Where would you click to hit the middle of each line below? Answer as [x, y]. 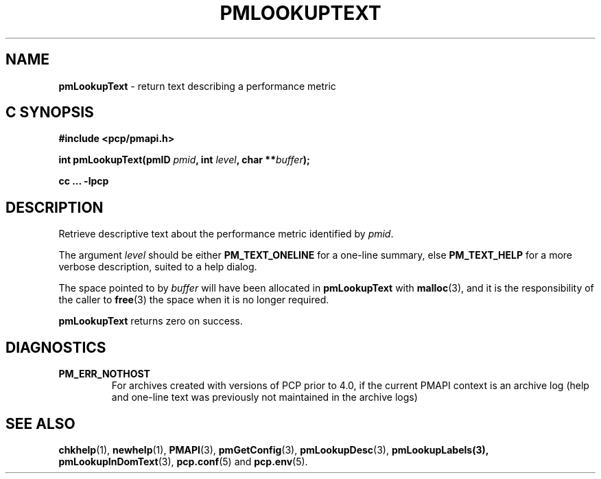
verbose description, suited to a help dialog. [158, 267]
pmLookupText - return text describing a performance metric [197, 86]
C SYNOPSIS [50, 113]
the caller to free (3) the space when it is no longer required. [194, 300]
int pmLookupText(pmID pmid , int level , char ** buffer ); [184, 160]
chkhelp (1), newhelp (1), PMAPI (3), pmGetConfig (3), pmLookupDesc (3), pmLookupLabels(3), [273, 449]
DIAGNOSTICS [56, 347]
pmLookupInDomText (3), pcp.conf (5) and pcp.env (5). [183, 461]
